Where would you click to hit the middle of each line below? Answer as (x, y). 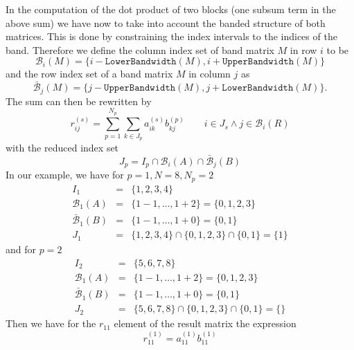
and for (21, 249)
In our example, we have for (65, 175)
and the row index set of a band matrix (89, 74)
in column (210, 74)
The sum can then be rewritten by (79, 101)
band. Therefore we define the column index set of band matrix (140, 49)
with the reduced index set (62, 148)
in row (303, 49)
